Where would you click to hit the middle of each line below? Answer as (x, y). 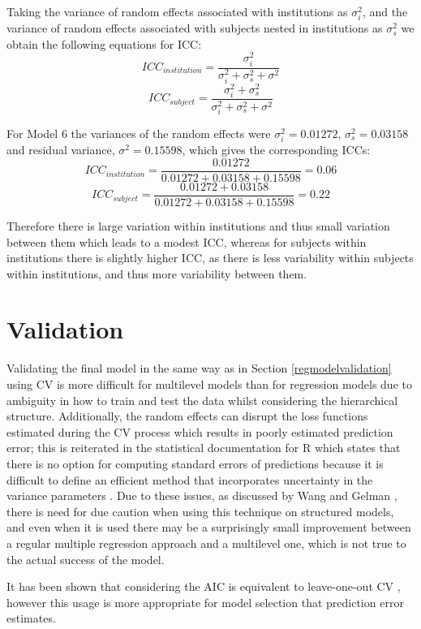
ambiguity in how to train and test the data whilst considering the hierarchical (202, 400)
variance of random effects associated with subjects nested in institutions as (195, 28)
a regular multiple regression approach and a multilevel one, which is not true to (206, 543)
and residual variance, (61, 150)
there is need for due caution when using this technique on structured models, (200, 511)
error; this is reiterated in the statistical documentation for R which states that (204, 448)
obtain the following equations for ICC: (104, 43)
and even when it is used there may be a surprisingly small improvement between (209, 527)
